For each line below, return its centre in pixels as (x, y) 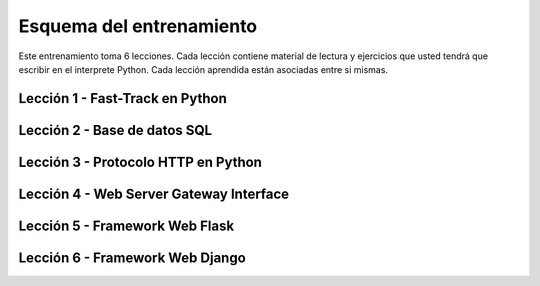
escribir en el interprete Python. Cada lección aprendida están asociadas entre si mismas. (203, 69)
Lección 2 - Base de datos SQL (115, 130)
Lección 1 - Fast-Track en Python (122, 98)
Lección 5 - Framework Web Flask (126, 225)
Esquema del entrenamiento (138, 26)
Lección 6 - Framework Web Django (132, 257)
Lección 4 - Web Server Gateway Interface (154, 193)
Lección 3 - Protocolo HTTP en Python (140, 161)
